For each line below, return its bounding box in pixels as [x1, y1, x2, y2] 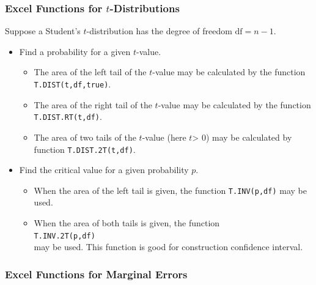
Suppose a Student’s [5, 24, 81, 37]
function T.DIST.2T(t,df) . [34, 142, 136, 155]
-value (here [142, 130, 186, 143]
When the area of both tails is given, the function [34, 217, 220, 229]
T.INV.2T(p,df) [34, 231, 95, 240]
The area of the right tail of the [34, 98, 152, 111]
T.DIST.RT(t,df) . [34, 110, 102, 123]
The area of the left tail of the [34, 65, 147, 78]
